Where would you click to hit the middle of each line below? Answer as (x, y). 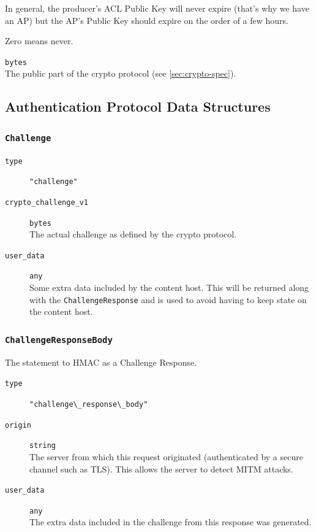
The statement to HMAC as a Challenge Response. (101, 362)
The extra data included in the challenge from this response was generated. (171, 522)
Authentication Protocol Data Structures (138, 106)
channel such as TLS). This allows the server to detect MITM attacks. (161, 468)
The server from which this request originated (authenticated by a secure (166, 456)
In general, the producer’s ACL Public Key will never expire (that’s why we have (157, 8)
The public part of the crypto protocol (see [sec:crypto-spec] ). (121, 73)
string (43, 446)
